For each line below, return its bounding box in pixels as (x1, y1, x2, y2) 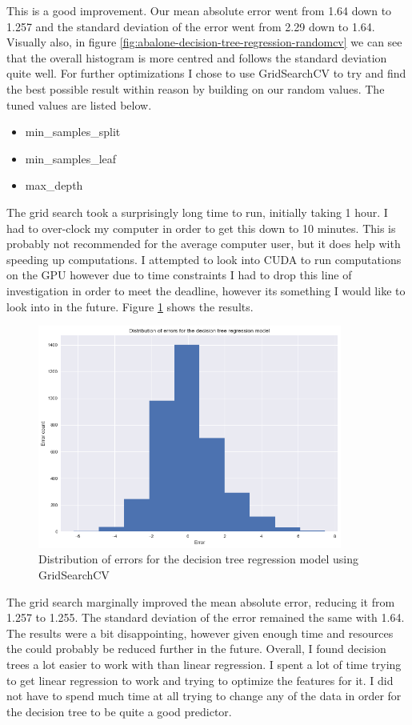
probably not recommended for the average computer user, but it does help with (6, 235, 401, 252)
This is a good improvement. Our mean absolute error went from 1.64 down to (6, 2, 392, 18)
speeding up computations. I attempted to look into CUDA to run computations (6, 250, 402, 267)
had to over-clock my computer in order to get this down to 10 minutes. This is (6, 219, 396, 236)
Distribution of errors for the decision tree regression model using (38, 551, 358, 567)
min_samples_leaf (25, 150, 117, 166)
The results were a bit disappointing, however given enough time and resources (6, 624, 394, 641)
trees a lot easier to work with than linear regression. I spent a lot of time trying (6, 655, 402, 672)
